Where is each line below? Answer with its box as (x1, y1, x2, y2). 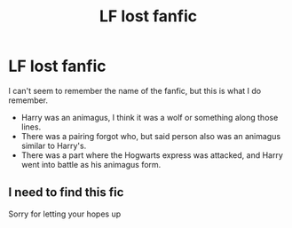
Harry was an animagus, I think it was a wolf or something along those (20, 112, 279, 122)
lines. (20, 122, 42, 132)
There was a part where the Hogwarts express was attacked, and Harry (20, 149, 283, 161)
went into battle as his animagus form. (20, 159, 162, 169)
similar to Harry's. (20, 140, 87, 151)
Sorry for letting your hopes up (8, 208, 122, 219)
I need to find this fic (8, 185, 124, 200)
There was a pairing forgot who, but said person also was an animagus (20, 130, 281, 141)
